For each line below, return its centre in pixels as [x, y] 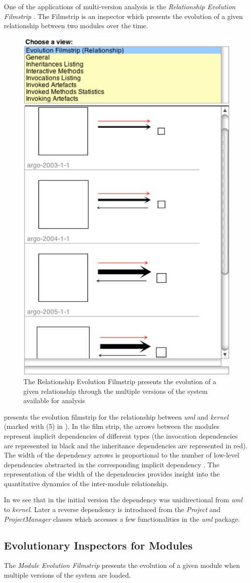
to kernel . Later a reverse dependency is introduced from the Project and [112, 509]
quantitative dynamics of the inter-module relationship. [86, 483]
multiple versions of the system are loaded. [67, 575]
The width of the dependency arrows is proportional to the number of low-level [122, 455]
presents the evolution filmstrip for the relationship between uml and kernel [116, 416]
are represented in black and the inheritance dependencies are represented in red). [126, 445]
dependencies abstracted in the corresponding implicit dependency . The [112, 464]
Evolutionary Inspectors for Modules [98, 545]
